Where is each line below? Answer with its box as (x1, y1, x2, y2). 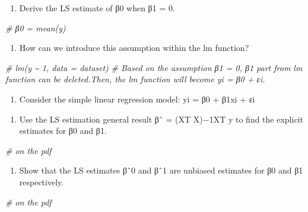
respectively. (19, 175, 64, 188)
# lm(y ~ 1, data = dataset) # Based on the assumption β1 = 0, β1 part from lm (5, 61, 303, 73)
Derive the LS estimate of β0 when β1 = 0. (19, 2, 175, 14)
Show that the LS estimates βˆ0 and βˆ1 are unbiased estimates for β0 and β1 (19, 164, 303, 176)
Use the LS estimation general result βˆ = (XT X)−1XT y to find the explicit (19, 113, 303, 125)
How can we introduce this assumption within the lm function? (19, 41, 249, 54)
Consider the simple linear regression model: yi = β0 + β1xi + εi (19, 92, 255, 105)
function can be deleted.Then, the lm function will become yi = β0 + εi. (5, 73, 265, 85)
